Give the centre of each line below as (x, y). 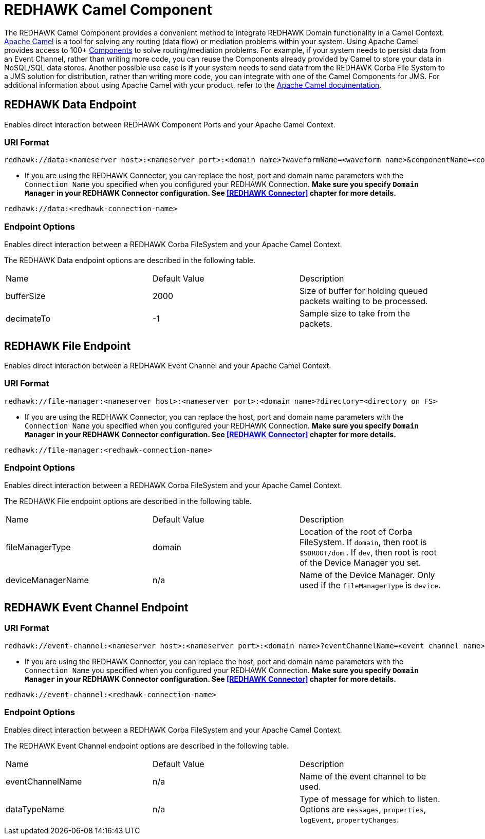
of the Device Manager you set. (360, 563)
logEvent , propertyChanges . (349, 820)
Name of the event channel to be (363, 777)
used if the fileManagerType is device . (370, 585)
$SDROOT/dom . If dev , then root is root (368, 553)
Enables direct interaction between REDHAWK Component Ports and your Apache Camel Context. (170, 124)
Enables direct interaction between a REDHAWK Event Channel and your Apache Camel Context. (168, 365)
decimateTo (28, 319)
